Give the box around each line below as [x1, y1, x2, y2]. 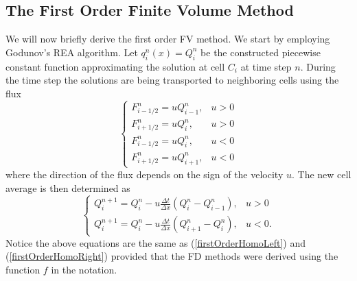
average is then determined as [5, 180, 130, 195]
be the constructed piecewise [200, 45, 321, 59]
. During [300, 59, 336, 73]
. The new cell [291, 167, 352, 181]
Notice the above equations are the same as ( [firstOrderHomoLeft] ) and [5, 235, 306, 249]
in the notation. [51, 262, 117, 276]
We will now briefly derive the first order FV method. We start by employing [5, 32, 330, 46]
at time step [240, 59, 292, 73]
